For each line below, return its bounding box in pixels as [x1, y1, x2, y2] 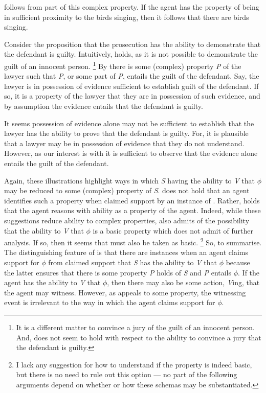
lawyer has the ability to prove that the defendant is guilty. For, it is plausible [4, 128, 249, 138]
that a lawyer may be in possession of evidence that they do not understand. [4, 137, 245, 148]
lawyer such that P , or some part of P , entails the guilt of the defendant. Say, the [4, 71, 259, 81]
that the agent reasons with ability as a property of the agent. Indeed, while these [4, 205, 261, 216]
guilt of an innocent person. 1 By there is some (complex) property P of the [4, 59, 241, 71]
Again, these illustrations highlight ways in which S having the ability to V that [4, 175, 255, 186]
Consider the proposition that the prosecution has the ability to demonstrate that [4, 38, 261, 49]
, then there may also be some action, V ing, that [107, 277, 260, 288]
